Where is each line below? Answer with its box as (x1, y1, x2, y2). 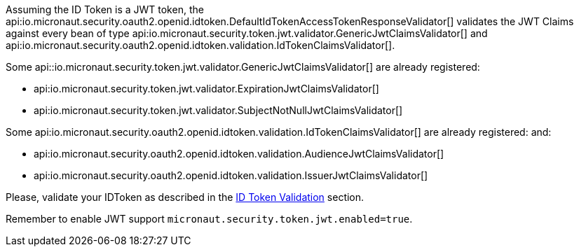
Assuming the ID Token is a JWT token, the (6, 3, 204, 15)
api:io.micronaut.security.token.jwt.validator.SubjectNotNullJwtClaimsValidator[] (34, 104, 403, 116)
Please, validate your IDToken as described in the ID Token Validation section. (6, 191, 365, 203)
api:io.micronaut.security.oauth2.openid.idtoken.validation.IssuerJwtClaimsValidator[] (34, 169, 428, 181)
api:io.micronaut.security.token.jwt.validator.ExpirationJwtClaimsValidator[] (34, 83, 379, 94)
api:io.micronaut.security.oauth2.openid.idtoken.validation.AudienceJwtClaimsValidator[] (34, 148, 444, 160)
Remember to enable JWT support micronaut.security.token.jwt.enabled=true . (6, 213, 413, 225)
